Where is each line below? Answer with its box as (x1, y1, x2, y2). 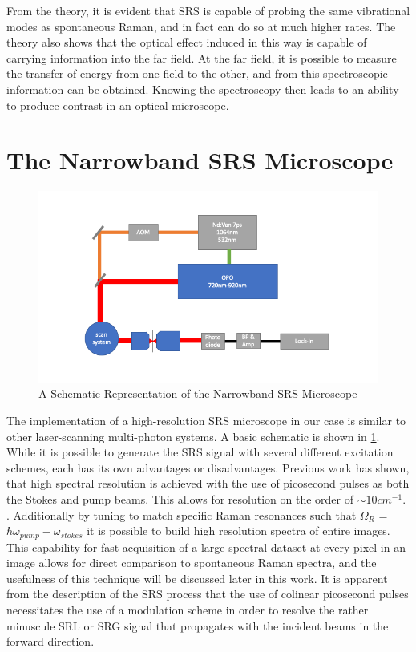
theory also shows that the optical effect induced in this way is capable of (6, 34, 367, 51)
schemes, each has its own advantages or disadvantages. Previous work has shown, (6, 459, 410, 476)
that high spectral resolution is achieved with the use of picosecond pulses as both (6, 475, 410, 492)
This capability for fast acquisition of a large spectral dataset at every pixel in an (6, 538, 406, 555)
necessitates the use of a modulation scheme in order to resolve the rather (6, 601, 369, 618)
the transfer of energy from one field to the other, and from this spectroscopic (6, 65, 388, 82)
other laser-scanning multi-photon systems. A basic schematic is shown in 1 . (6, 427, 380, 444)
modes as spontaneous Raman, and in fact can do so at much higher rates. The (6, 18, 396, 34)
